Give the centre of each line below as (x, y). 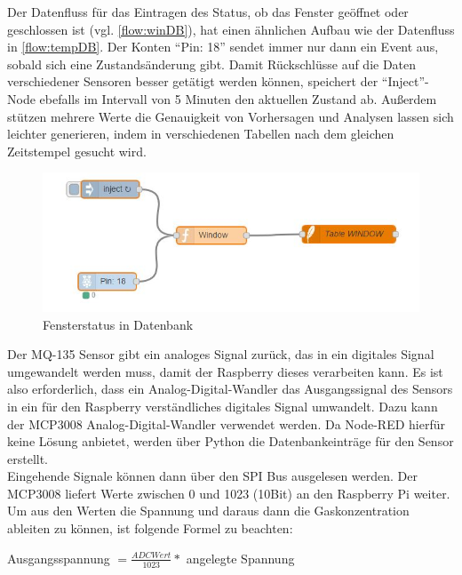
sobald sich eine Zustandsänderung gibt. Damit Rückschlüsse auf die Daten (212, 64)
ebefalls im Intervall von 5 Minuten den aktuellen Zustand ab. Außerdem (238, 98)
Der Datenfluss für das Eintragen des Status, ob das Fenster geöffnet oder (208, 12)
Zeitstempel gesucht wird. (77, 151)
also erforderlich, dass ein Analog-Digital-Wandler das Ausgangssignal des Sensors (230, 389)
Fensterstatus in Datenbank (118, 324)
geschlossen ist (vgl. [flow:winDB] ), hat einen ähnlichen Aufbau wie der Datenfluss (231, 29)
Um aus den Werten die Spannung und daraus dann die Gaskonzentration (208, 511)
